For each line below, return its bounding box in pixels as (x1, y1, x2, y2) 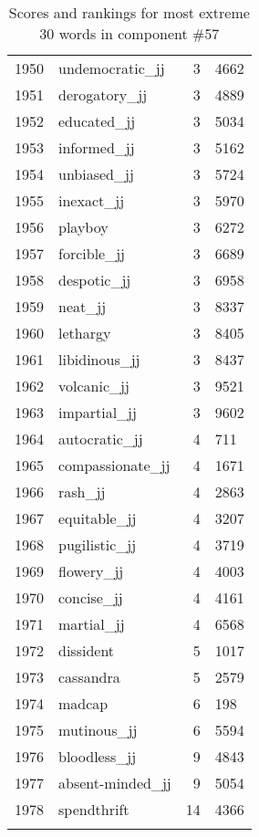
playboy (58, 216, 109, 237)
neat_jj (58, 296, 107, 317)
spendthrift (58, 799, 129, 820)
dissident (58, 640, 115, 661)
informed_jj (58, 137, 135, 158)
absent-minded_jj (58, 772, 171, 793)
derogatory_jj (58, 84, 148, 105)
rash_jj (58, 481, 106, 502)
